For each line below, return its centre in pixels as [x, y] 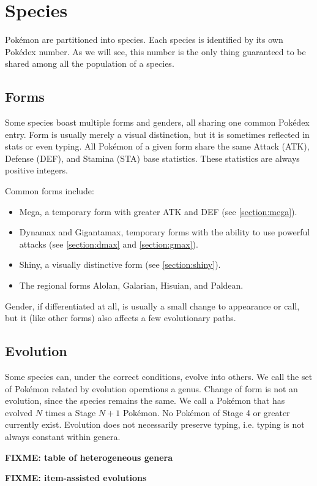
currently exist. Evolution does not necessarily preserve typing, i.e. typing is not [155, 424]
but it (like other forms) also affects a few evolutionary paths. [121, 318]
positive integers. [36, 170]
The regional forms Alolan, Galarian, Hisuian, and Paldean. [131, 285]
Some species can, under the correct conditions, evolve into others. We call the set [159, 377]
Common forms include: [50, 191]
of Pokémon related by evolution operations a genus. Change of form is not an [151, 388]
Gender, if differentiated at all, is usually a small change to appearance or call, [152, 306]
